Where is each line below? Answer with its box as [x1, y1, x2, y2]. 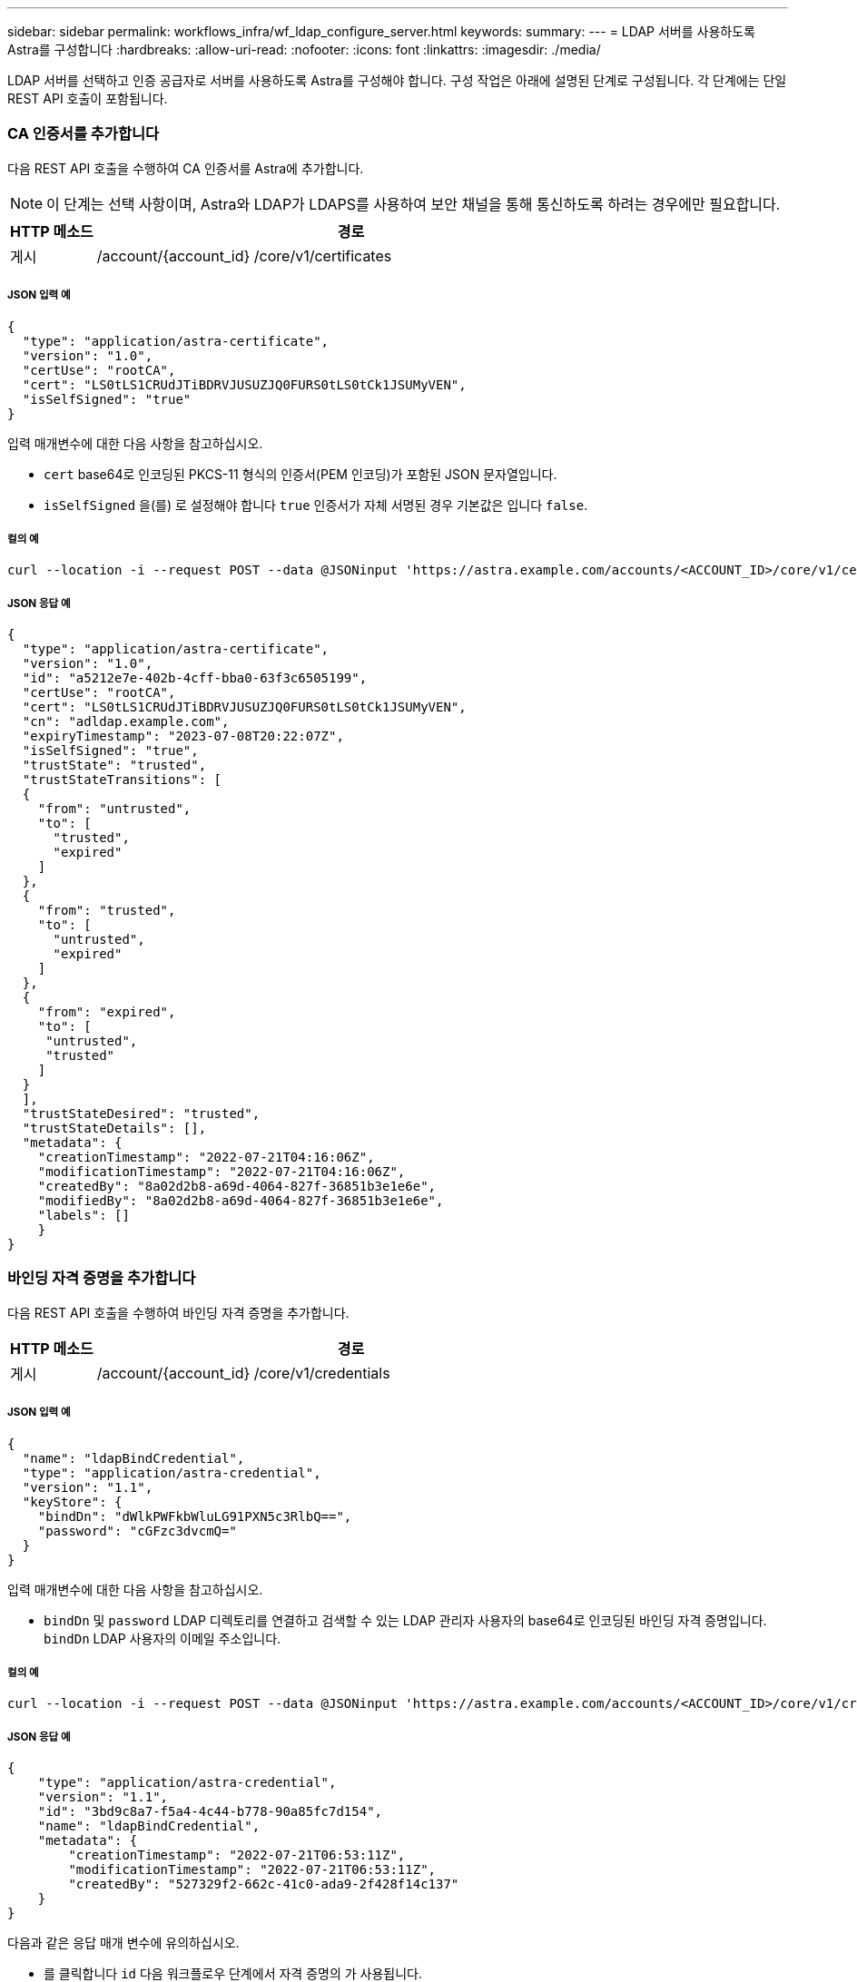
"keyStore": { [22, 1494, 123, 1509]
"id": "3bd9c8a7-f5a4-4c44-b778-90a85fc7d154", [37, 1804, 383, 1820]
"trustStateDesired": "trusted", [22, 1106, 261, 1122]
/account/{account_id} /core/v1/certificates [96, 246, 392, 265]
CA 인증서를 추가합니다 [7, 124, 160, 143]
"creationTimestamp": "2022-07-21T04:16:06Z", [37, 1150, 375, 1165]
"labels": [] [37, 1208, 130, 1223]
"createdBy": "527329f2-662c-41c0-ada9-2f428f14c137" [68, 1877, 459, 1892]
